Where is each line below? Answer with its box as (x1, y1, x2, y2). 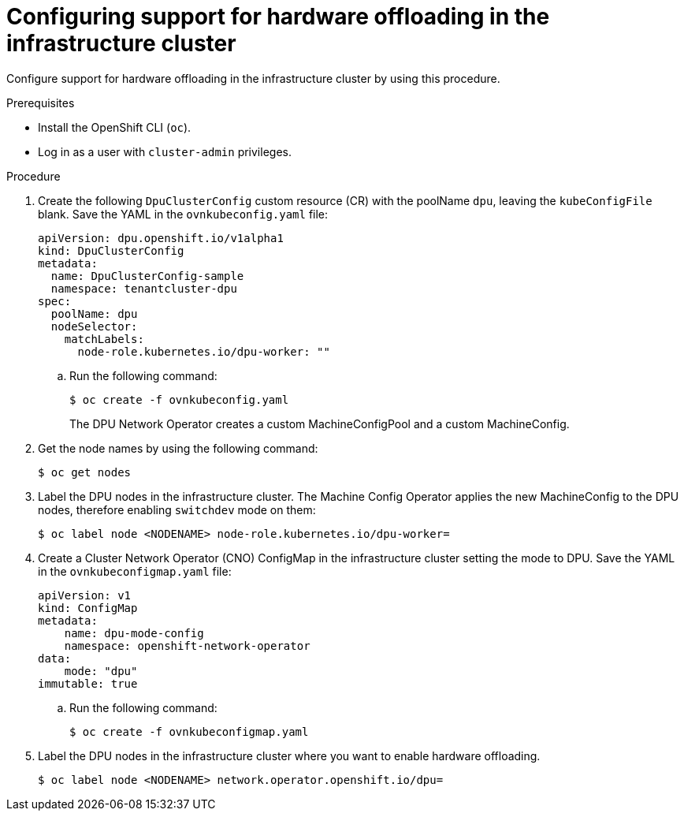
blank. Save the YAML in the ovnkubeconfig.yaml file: (38, 207, 329, 221)
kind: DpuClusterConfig (38, 244, 184, 257)
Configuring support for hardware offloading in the (6, 3, 550, 30)
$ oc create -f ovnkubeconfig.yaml (69, 393, 289, 406)
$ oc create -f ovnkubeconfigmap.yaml (69, 725, 309, 738)
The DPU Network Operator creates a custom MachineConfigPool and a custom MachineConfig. (69, 416, 570, 431)
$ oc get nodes (38, 465, 132, 479)
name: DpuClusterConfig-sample (50, 269, 244, 282)
